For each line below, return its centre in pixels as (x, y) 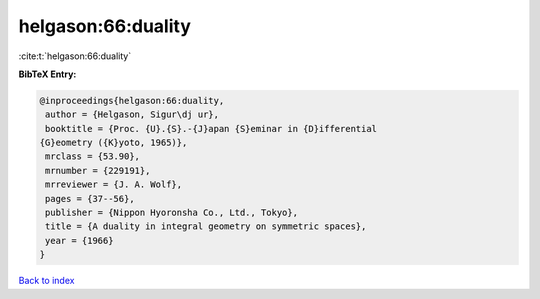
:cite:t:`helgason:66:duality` (75, 56)
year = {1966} (79, 240)
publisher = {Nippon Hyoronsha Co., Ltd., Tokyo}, (172, 213)
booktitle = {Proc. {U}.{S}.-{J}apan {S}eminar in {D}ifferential (211, 128)
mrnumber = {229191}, (98, 170)
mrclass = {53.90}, (92, 156)
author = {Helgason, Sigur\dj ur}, (132, 114)
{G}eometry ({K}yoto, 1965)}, (113, 143)
